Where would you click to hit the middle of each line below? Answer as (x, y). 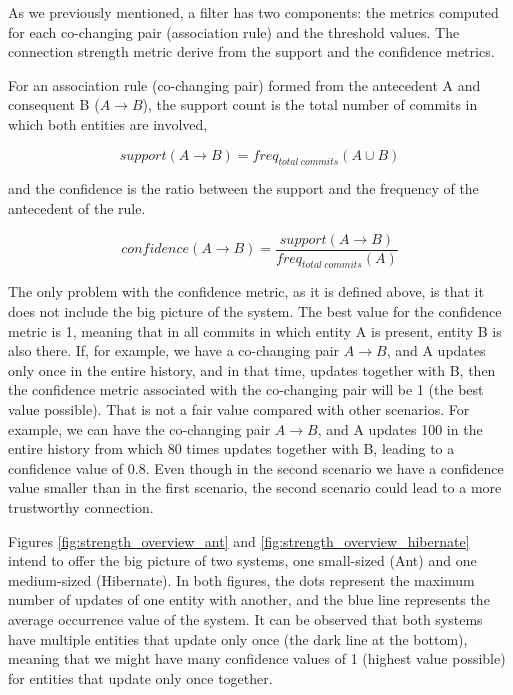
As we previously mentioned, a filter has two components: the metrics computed (253, 12)
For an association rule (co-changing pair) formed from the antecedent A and (244, 84)
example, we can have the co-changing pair (139, 428)
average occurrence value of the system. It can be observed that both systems (245, 618)
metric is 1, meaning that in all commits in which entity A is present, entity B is (255, 330)
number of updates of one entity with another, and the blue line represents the (249, 599)
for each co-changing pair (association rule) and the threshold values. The (234, 31)
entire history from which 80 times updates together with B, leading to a (231, 448)
